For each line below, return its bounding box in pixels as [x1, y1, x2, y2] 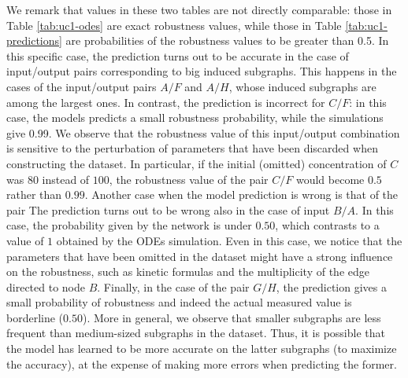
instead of [42, 171, 90, 187]
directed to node [6, 278, 85, 295]
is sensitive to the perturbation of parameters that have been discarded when [6, 140, 378, 156]
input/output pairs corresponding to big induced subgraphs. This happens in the [6, 63, 397, 79]
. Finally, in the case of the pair [97, 278, 250, 295]
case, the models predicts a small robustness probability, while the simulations [6, 109, 384, 126]
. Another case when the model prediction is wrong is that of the [84, 186, 399, 203]
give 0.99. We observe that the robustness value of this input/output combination [6, 124, 400, 141]
